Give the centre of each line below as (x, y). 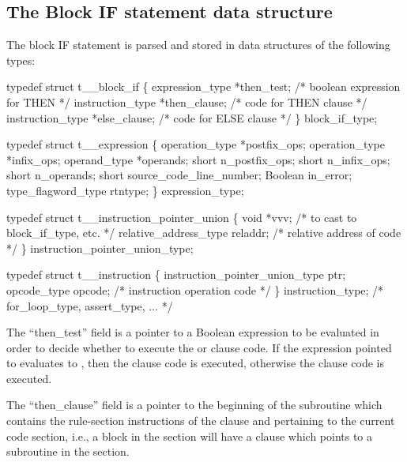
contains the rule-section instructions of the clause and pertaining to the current (201, 421)
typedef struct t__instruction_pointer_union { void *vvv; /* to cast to (182, 217)
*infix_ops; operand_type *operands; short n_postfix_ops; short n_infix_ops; (198, 159)
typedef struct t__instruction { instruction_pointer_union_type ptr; (176, 274)
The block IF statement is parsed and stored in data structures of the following (198, 45)
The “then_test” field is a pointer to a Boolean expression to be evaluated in (193, 332)
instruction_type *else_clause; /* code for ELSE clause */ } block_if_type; (192, 117)
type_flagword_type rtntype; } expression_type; (125, 190)
